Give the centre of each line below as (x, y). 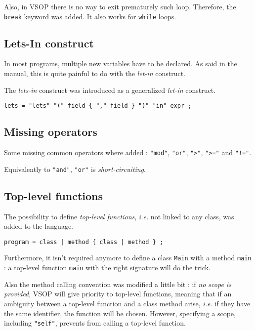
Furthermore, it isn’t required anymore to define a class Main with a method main (128, 258)
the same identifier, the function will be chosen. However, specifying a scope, (120, 313)
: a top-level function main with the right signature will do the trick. (107, 268)
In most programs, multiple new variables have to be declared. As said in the (121, 63)
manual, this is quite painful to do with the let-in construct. (95, 73)
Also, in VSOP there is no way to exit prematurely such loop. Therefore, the (120, 6)
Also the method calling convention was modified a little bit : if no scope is (118, 284)
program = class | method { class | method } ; (84, 242)
